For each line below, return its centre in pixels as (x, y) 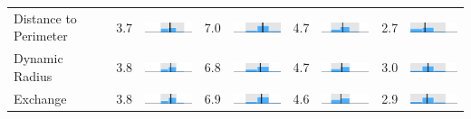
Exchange (40, 98)
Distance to (45, 18)
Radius (33, 75)
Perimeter (41, 36)
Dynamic (38, 58)
